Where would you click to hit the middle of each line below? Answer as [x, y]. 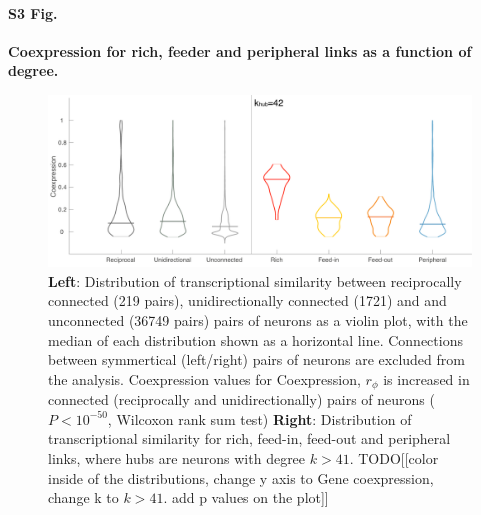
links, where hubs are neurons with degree [177, 458]
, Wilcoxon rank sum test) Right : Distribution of [259, 418]
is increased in [426, 378]
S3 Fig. [33, 12]
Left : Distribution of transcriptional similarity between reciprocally [255, 280]
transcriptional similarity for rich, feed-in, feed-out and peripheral [249, 438]
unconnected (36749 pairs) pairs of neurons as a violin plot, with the [258, 320]
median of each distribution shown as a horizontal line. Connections [255, 339]
